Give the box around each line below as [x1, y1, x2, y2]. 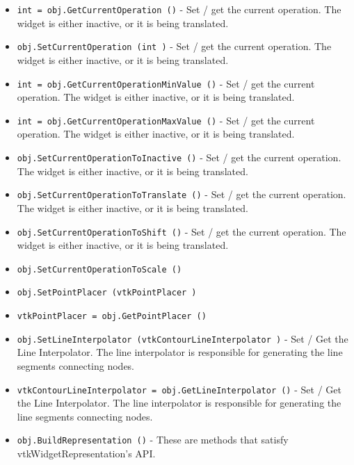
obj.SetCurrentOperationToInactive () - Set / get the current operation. [17, 150, 341, 164]
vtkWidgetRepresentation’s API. [17, 446, 156, 461]
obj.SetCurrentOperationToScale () [17, 264, 182, 275]
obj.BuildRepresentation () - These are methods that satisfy [17, 432, 289, 447]
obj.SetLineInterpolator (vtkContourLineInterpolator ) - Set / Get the [17, 331, 348, 345]
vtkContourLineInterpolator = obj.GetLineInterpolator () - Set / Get [17, 382, 341, 396]
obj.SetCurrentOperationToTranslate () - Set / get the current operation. [17, 187, 346, 202]
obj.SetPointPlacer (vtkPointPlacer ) [17, 288, 197, 298]
